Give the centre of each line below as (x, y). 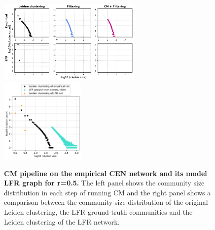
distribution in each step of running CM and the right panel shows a (107, 192)
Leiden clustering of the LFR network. (62, 221)
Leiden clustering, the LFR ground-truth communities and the (98, 212)
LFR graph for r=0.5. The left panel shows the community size (104, 183)
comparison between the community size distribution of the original (106, 202)
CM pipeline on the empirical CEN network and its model (106, 173)
